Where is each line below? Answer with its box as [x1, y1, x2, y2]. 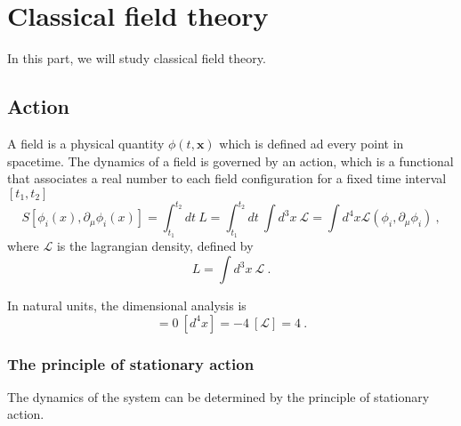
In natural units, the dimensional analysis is [7, 296, 247, 314]
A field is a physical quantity [7, 133, 165, 152]
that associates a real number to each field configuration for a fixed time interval [7, 169, 447, 188]
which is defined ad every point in [219, 133, 404, 152]
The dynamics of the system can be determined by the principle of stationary [7, 387, 430, 406]
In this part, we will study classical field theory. [7, 49, 266, 68]
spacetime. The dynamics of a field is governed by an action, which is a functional [7, 151, 454, 170]
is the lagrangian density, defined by [56, 237, 254, 255]
